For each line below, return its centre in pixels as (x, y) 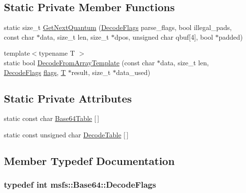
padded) (231, 37)
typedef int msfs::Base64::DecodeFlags (80, 185)
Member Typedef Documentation (89, 160)
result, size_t (91, 72)
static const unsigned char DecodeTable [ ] (66, 134)
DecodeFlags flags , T (35, 72)
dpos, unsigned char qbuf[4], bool (164, 37)
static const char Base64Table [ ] (52, 118)
